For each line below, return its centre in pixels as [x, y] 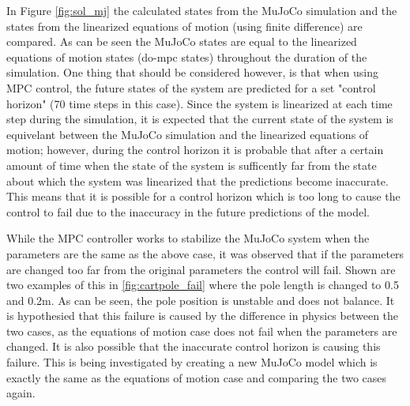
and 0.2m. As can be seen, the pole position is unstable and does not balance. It [201, 300]
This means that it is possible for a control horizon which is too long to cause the [203, 196]
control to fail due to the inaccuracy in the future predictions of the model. [188, 211]
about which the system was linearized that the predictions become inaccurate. [197, 180]
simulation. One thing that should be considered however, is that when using [193, 72]
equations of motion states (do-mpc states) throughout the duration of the [187, 56]
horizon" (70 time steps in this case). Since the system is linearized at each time [199, 103]
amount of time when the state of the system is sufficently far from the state [192, 165]
